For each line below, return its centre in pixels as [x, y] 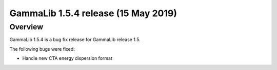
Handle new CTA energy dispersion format [67, 58]
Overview [26, 27]
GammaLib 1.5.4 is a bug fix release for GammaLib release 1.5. [75, 40]
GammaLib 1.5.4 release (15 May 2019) [93, 13]
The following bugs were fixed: [42, 49]
